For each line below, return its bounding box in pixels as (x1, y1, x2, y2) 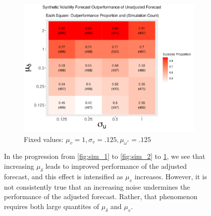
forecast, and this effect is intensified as (4, 171, 123, 181)
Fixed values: (24, 134, 63, 144)
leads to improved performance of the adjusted (45, 160, 187, 171)
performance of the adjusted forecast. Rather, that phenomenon (4, 191, 198, 202)
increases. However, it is (134, 171, 207, 181)
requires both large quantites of (4, 201, 100, 211)
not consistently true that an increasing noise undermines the (4, 181, 190, 192)
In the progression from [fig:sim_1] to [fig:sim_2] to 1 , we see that (4, 151, 206, 161)
